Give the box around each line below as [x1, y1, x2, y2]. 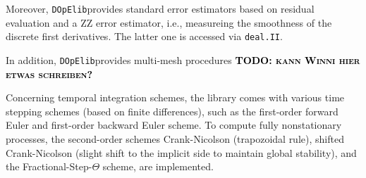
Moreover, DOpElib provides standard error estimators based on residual [6, 1, 315, 15]
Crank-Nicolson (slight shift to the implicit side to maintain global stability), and [6, 145, 357, 160]
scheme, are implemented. [102, 159, 214, 174]
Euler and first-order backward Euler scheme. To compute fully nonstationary [6, 117, 342, 132]
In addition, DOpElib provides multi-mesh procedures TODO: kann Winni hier [6, 52, 360, 67]
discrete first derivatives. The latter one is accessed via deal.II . [6, 29, 283, 44]
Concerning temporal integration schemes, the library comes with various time [6, 90, 345, 105]
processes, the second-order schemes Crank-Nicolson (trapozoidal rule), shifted [6, 131, 344, 146]
